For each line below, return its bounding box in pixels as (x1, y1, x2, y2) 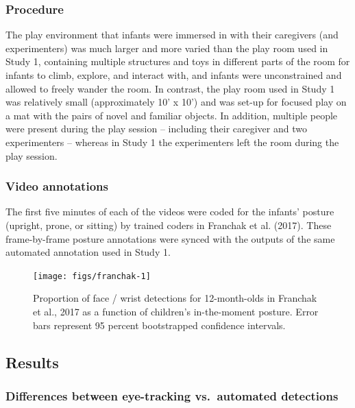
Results (5, 351, 59, 372)
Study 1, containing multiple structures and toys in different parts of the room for (5, 54, 350, 69)
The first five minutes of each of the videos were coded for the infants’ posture (5, 204, 334, 219)
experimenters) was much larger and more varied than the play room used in (5, 40, 328, 55)
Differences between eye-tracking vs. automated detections (5, 387, 339, 404)
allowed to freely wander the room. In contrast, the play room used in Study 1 (5, 81, 335, 95)
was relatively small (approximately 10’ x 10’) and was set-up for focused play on (5, 95, 347, 109)
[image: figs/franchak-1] (33, 271, 151, 281)
